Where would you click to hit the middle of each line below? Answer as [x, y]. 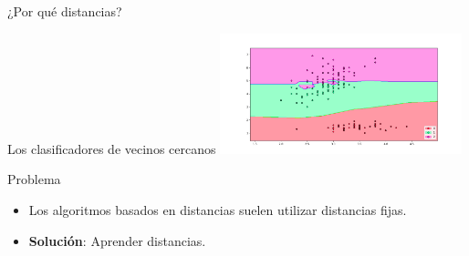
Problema [34, 179]
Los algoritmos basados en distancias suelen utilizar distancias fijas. [218, 210]
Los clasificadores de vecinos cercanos [112, 148]
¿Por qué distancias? [65, 11]
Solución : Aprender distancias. [117, 240]
